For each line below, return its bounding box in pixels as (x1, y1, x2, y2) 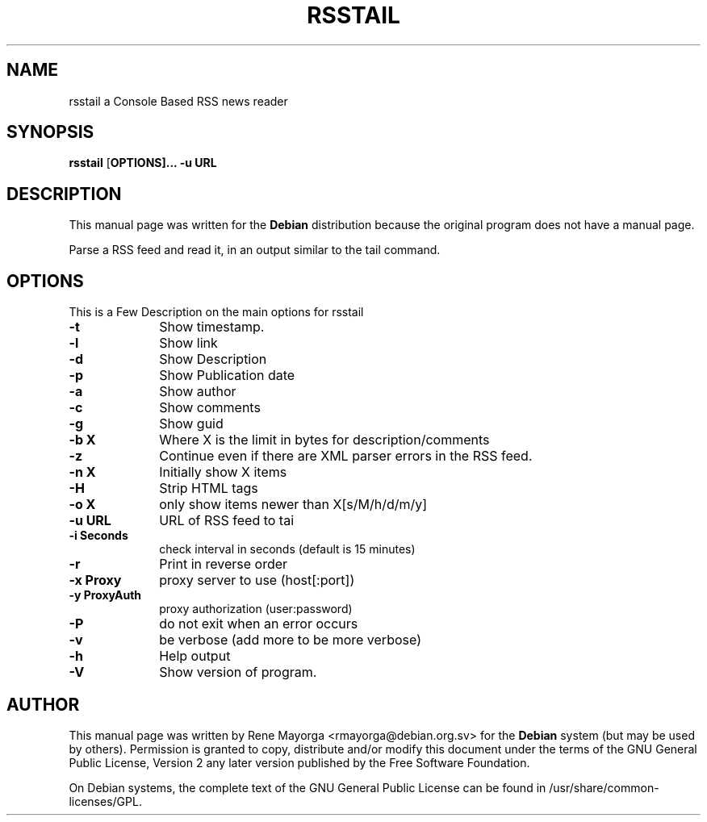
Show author (159, 383, 236, 400)
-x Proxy (69, 572, 122, 589)
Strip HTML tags (159, 480, 258, 497)
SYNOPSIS (6, 122, 94, 143)
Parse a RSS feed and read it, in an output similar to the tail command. (69, 243, 441, 257)
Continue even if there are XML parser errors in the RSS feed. (159, 448, 533, 465)
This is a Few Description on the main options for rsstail (69, 305, 364, 319)
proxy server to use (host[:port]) (159, 572, 355, 589)
